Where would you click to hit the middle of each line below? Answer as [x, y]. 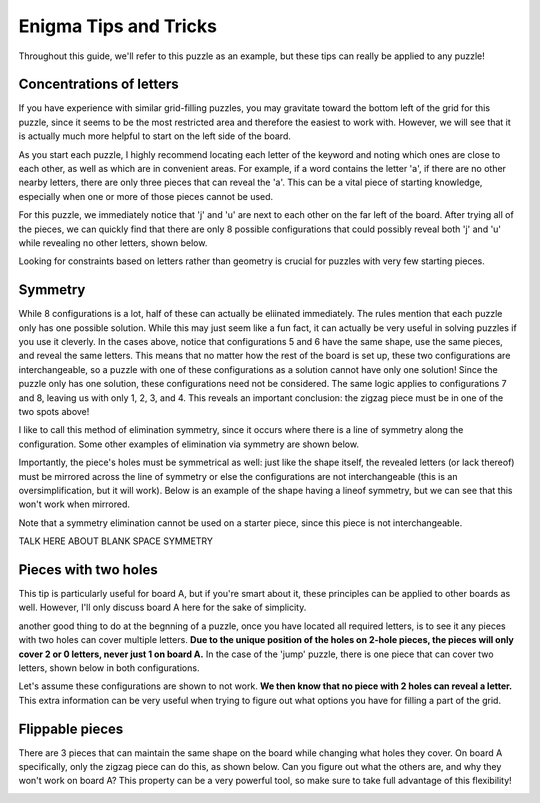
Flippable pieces [71, 728]
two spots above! [54, 411]
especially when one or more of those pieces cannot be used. [146, 196]
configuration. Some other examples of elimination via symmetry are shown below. [189, 444]
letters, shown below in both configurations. [109, 667]
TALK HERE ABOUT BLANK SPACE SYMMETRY [116, 541]
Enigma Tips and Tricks [117, 26]
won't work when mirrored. [74, 504]
